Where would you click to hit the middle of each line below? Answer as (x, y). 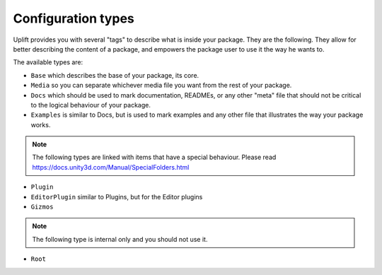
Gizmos (42, 207)
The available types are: (48, 62)
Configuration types (74, 18)
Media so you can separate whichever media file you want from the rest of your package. (161, 86)
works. (41, 124)
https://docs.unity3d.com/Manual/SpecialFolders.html (111, 167)
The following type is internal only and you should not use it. (120, 239)
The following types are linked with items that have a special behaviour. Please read (154, 157)
